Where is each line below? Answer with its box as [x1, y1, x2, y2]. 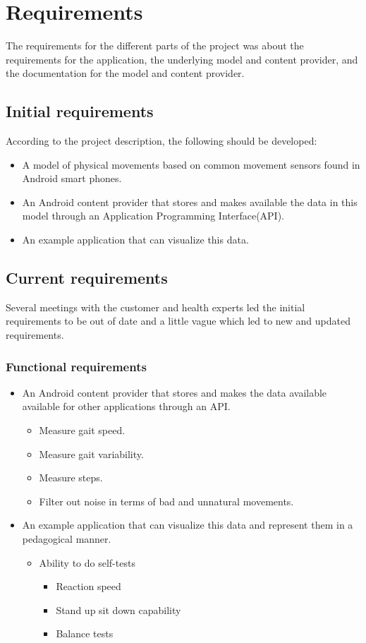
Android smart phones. [22, 171, 122, 186]
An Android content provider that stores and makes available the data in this [22, 194, 358, 209]
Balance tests [56, 626, 114, 641]
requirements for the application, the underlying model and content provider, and [6, 52, 358, 66]
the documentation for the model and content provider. [6, 66, 245, 80]
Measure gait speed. [39, 423, 126, 438]
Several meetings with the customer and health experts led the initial [6, 299, 305, 314]
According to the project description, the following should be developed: [6, 133, 317, 148]
